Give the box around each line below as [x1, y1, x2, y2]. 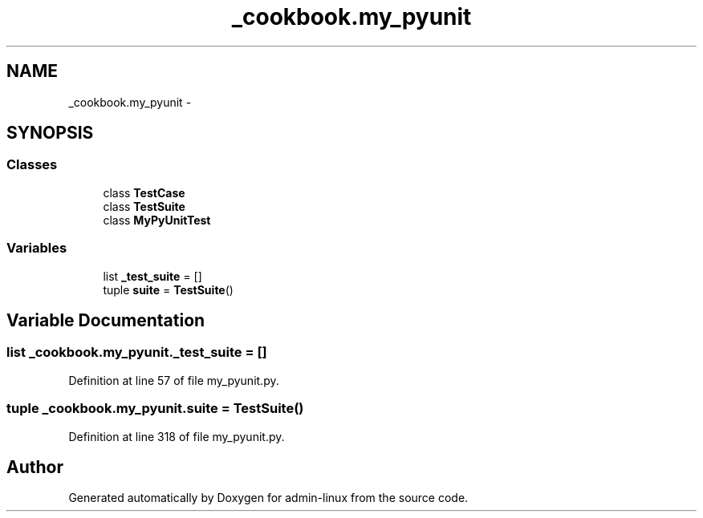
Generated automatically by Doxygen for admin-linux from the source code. [68, 491, 469, 505]
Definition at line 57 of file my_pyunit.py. [68, 373, 279, 387]
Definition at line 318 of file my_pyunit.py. [68, 429, 285, 443]
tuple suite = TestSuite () [103, 282, 234, 297]
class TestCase [103, 185, 185, 200]
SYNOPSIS [6, 123, 94, 144]
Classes [6, 156, 58, 173]
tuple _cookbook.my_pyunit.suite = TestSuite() [6, 400, 304, 417]
